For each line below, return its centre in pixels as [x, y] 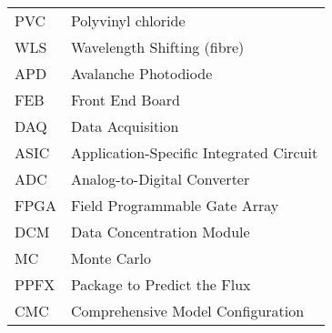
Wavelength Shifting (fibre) [157, 47]
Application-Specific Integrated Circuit [194, 152]
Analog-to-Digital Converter [160, 179]
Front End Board [125, 100]
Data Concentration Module [160, 232]
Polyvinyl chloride [128, 20]
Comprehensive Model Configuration [187, 311]
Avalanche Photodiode [141, 73]
